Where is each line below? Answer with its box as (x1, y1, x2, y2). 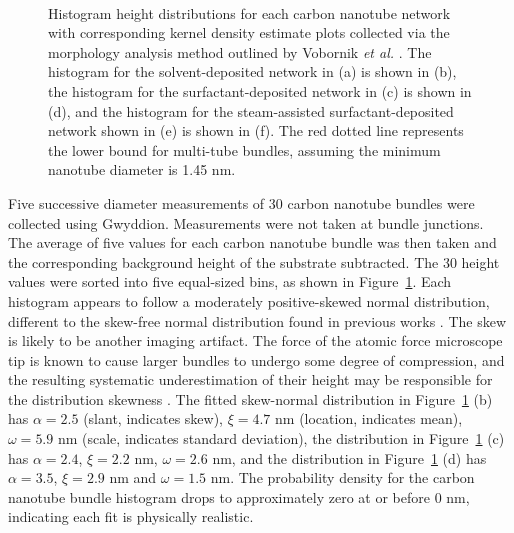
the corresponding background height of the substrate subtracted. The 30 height (8, 251, 500, 272)
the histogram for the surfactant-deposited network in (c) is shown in (48, 80, 472, 101)
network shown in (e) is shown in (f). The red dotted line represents (48, 120, 464, 141)
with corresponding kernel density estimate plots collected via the (48, 22, 450, 43)
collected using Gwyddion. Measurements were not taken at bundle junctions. (8, 212, 484, 233)
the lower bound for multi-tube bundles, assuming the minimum (48, 139, 441, 160)
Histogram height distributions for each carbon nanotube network (48, 2, 451, 23)
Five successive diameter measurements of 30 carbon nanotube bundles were (8, 192, 475, 213)
